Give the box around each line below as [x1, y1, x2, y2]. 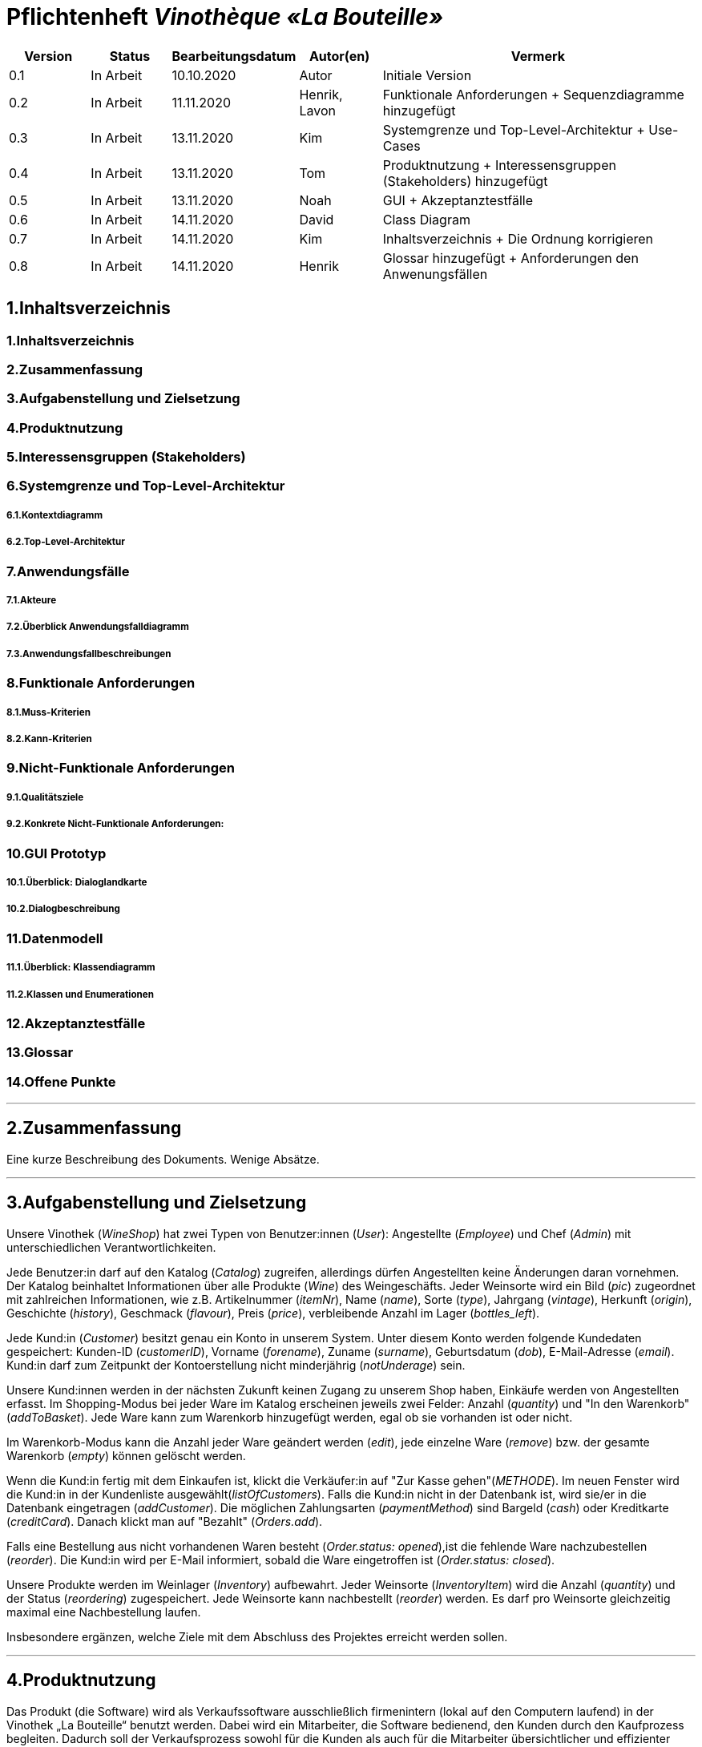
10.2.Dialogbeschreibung [6, 903, 120, 915]
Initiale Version [382, 67, 472, 83]
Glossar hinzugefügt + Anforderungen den [382, 249, 639, 266]
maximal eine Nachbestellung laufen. [6, 1604, 201, 1619]
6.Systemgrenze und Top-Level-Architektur [6, 478, 285, 494]
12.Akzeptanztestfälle [6, 1015, 146, 1031]
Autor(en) [309, 47, 370, 64]
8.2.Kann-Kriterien [6, 732, 92, 744]
